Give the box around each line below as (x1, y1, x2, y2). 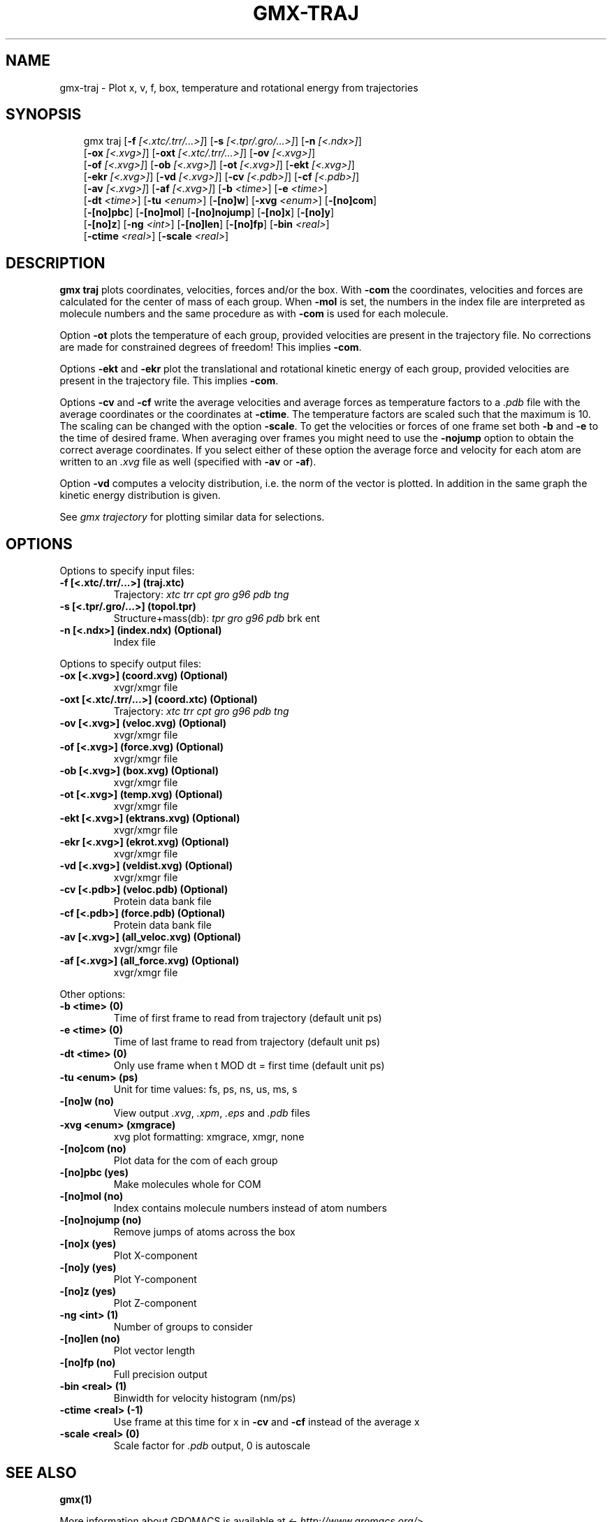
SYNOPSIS (6, 106, 82, 124)
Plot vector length (113, 1345, 196, 1357)
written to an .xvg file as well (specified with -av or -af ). (59, 456, 316, 468)
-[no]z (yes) (59, 1285, 117, 1298)
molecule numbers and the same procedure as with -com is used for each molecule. (59, 307, 449, 320)
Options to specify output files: (59, 658, 202, 670)
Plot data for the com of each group (113, 1154, 278, 1167)
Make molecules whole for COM (113, 1178, 261, 1191)
